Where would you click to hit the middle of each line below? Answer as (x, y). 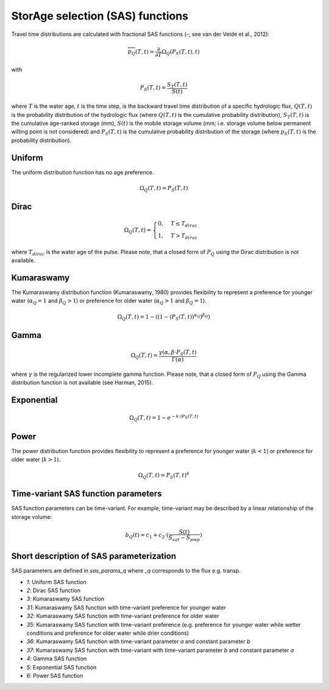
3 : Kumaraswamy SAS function (65, 599)
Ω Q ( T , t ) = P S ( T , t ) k (164, 475)
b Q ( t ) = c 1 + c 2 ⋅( (147, 536)
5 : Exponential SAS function (62, 667)
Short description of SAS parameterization (94, 556)
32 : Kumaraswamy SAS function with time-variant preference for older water (123, 616)
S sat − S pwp (184, 538)
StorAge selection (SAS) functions (100, 16)
